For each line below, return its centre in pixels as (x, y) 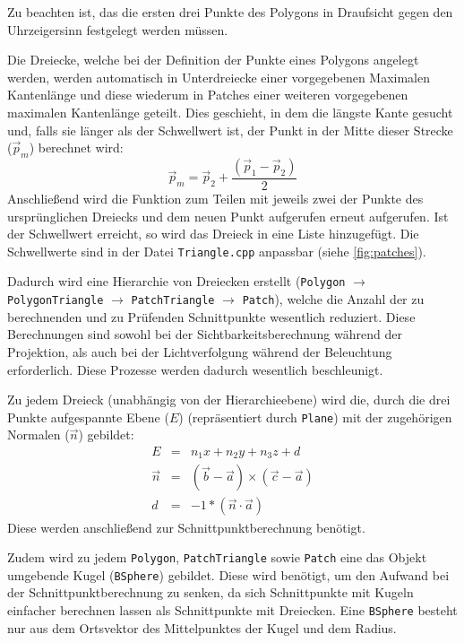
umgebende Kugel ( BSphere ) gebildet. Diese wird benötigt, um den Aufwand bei (228, 574)
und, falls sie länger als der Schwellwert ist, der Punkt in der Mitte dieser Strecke (230, 130)
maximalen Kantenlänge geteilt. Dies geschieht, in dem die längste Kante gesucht (230, 112)
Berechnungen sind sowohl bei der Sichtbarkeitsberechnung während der (205, 334)
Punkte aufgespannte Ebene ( (88, 417)
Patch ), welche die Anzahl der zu (333, 299)
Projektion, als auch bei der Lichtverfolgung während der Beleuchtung (200, 351)
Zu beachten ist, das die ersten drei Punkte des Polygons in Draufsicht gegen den (230, 12)
